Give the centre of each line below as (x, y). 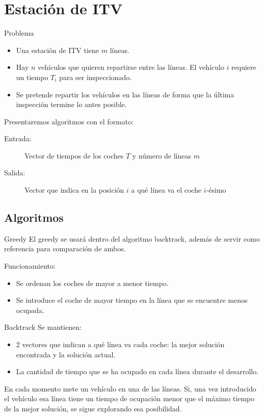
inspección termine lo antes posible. (71, 104)
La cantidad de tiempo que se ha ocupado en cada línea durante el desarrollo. (137, 371)
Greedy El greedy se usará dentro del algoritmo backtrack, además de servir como (132, 238)
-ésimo (216, 190)
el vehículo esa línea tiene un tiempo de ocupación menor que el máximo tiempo (129, 398)
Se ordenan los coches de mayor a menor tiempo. (92, 283)
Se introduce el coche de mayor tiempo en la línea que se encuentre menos (132, 300)
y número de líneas (162, 155)
